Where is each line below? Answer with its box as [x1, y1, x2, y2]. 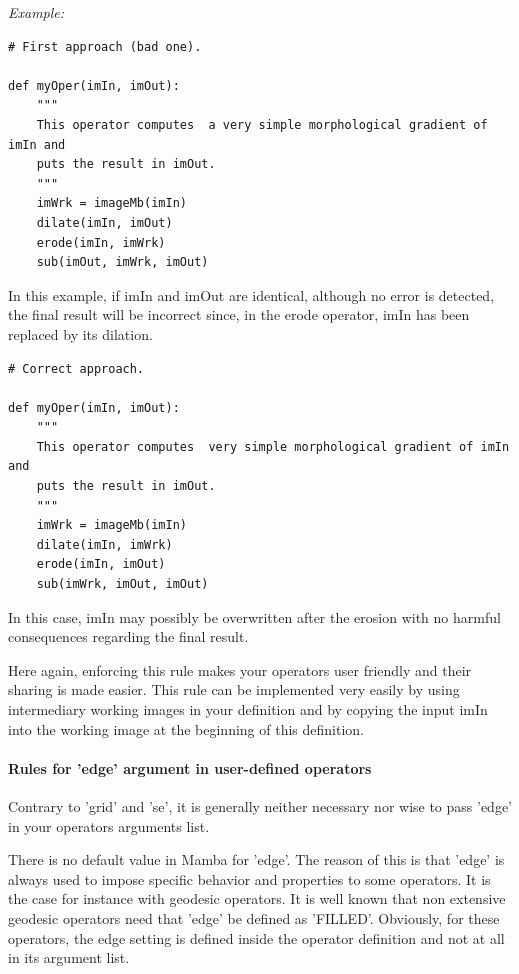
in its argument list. [8, 947, 130, 968]
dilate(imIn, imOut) [36, 215, 173, 230]
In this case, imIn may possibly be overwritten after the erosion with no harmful [8, 606, 501, 627]
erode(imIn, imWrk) [36, 235, 166, 250]
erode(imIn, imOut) [36, 557, 166, 572]
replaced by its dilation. [8, 323, 153, 344]
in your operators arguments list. [8, 815, 210, 836]
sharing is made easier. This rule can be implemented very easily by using [8, 679, 460, 700]
